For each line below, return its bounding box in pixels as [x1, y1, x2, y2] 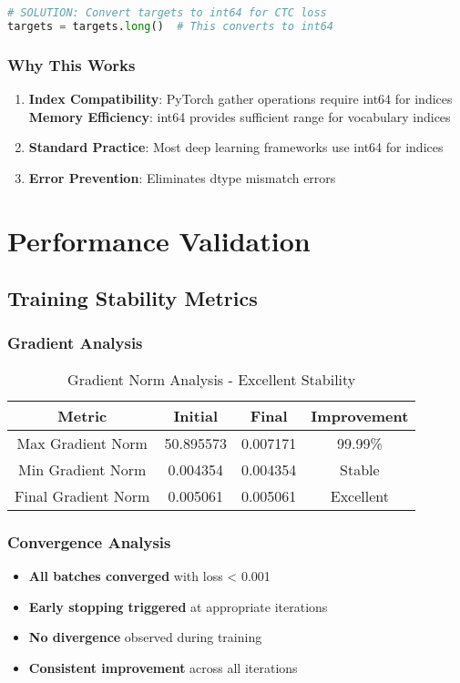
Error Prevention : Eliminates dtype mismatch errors [28, 168, 336, 187]
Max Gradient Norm [16, 432, 148, 454]
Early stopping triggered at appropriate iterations [28, 596, 328, 616]
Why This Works [7, 53, 136, 76]
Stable [340, 458, 380, 480]
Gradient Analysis [7, 331, 143, 354]
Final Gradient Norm [15, 484, 150, 506]
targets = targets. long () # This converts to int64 [7, 19, 333, 33]
